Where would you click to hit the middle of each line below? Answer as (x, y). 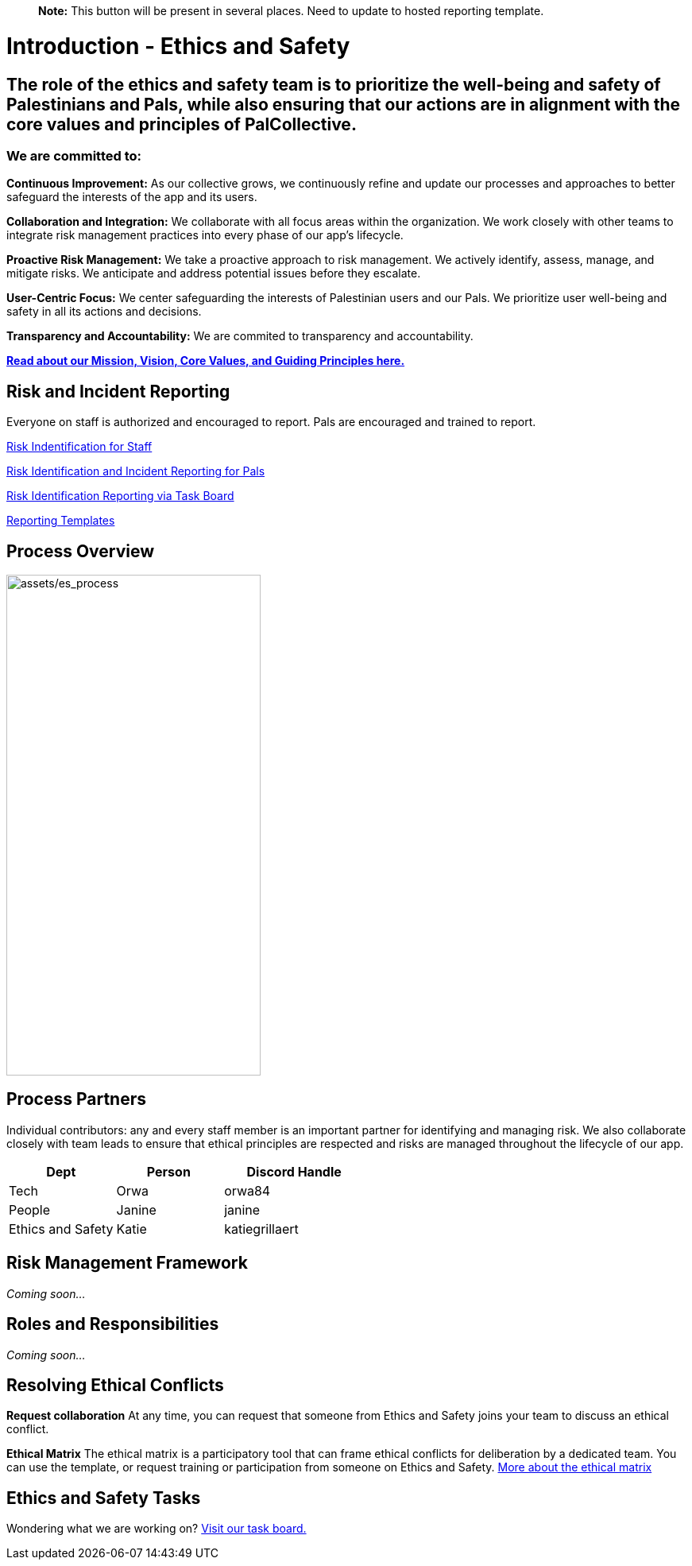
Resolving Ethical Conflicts (115, 1385)
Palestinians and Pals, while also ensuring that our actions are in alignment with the (343, 104)
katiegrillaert (261, 1229)
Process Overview (81, 551)
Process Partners (76, 1099)
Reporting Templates (61, 521)
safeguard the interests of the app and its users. (132, 197)
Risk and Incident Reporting (118, 391)
